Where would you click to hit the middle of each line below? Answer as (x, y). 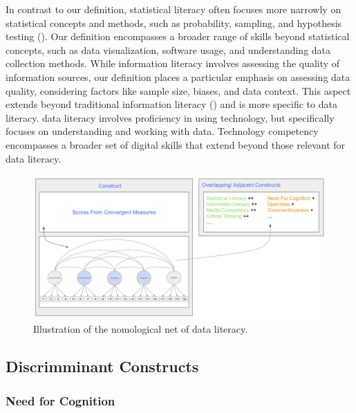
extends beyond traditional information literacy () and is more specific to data (171, 104)
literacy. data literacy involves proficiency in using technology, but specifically (170, 117)
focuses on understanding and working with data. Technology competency (162, 131)
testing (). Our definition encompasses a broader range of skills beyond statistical (178, 36)
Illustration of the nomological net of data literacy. (141, 329)
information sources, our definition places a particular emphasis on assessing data (178, 76)
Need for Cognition (60, 400)
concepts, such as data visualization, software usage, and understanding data (168, 49)
